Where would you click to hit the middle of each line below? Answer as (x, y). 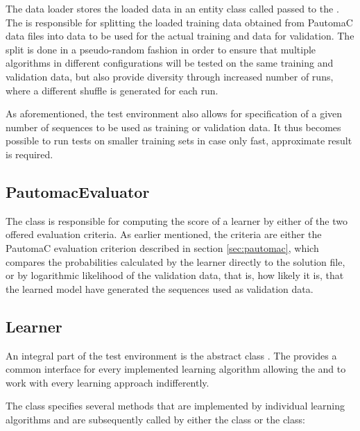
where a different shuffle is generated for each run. (112, 90)
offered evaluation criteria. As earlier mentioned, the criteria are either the (164, 234)
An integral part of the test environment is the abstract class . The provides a (171, 355)
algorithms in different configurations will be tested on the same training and (170, 63)
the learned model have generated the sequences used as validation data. (160, 288)
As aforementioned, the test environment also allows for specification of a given (174, 113)
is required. (29, 154)
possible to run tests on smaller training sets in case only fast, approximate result (179, 141)
